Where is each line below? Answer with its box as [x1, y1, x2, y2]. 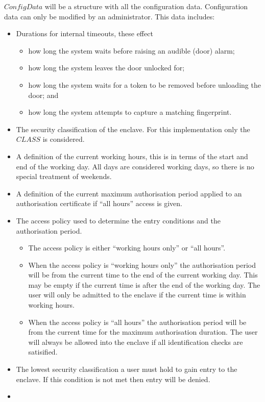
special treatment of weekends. [16, 171, 112, 182]
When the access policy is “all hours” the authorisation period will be [28, 316, 247, 327]
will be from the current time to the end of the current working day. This [28, 269, 258, 280]
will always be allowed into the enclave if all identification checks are [28, 336, 243, 347]
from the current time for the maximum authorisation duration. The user [28, 326, 258, 337]
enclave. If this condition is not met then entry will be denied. [16, 373, 210, 384]
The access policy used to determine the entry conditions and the [16, 215, 221, 225]
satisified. [28, 346, 58, 357]
